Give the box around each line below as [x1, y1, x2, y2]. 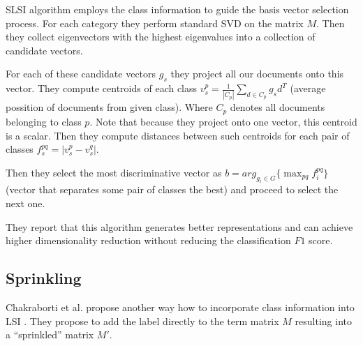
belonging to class [6, 114, 82, 128]
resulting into [295, 313, 352, 328]
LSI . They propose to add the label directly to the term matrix [6, 313, 279, 328]
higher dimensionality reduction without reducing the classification [6, 233, 291, 248]
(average [290, 81, 326, 96]
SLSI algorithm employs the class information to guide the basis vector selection [6, 2, 349, 16]
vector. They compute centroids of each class [6, 81, 198, 96]
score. [309, 233, 333, 248]
